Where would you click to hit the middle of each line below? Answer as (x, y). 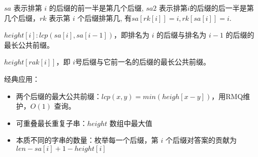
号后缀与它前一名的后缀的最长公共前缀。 (142, 62)
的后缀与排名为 (182, 35)
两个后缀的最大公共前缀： (59, 96)
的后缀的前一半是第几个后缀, (96, 8)
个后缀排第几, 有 (105, 18)
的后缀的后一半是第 (222, 8)
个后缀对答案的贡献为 (201, 140)
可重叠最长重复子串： (52, 123)
